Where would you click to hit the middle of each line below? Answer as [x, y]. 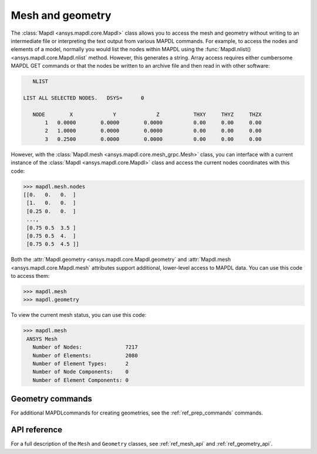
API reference [37, 430]
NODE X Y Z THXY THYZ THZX [147, 114]
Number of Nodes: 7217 [85, 347]
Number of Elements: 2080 [85, 355]
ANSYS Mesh [42, 339]
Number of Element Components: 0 [81, 380]
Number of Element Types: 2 [81, 363]
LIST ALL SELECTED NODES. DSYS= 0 [84, 98]
